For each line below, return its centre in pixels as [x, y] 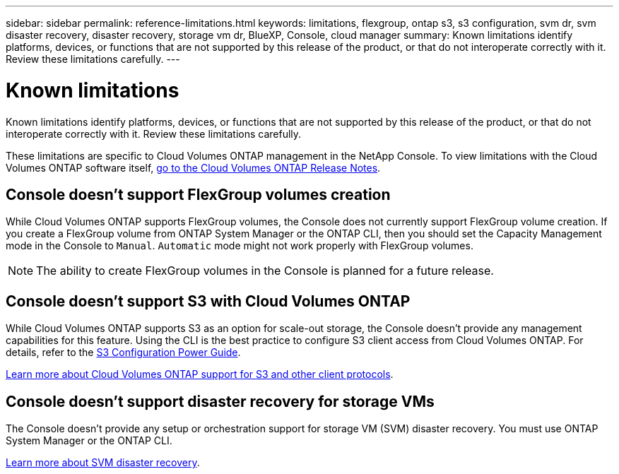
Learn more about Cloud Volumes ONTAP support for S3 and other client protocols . [200, 374]
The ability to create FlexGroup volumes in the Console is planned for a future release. [265, 271]
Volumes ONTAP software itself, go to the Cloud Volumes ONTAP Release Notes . [193, 167]
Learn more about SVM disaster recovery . [103, 463]
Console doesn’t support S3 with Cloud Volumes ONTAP [208, 301]
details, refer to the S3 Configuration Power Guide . [123, 352]
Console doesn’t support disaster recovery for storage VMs [220, 401]
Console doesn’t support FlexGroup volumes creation [198, 194]
